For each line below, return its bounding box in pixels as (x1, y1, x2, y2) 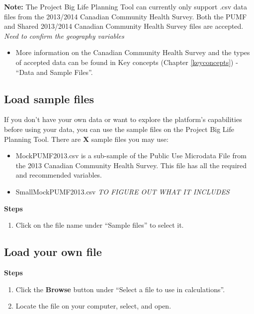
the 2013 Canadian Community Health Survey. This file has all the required (15, 160, 247, 170)
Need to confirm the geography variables (4, 30, 124, 41)
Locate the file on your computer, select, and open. (15, 301, 171, 311)
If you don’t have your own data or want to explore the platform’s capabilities (4, 114, 242, 125)
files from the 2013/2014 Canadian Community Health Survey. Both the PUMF (4, 11, 247, 21)
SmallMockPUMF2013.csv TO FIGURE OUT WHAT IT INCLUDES (15, 186, 230, 196)
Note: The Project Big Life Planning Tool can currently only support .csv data (4, 1, 248, 11)
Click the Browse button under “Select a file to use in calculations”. (15, 284, 225, 294)
